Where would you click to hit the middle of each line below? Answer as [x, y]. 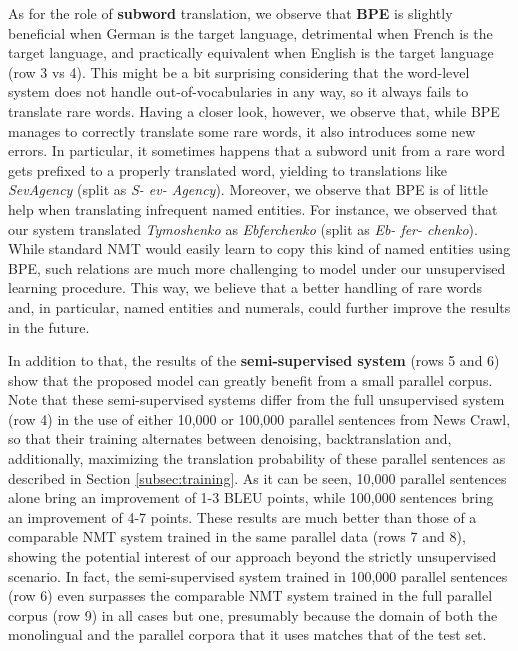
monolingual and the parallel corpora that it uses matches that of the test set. [247, 634]
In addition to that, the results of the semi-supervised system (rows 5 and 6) [254, 360]
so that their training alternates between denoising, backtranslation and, [230, 438]
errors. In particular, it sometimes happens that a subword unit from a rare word [257, 150]
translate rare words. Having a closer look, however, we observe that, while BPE [254, 110]
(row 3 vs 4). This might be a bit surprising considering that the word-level [239, 71]
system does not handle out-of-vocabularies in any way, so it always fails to [238, 91]
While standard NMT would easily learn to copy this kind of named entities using [259, 248]
